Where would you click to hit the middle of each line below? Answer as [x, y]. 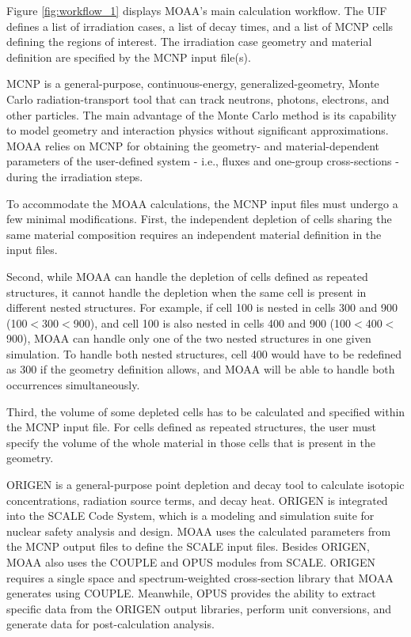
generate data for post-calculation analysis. [110, 624]
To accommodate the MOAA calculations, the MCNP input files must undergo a [202, 203]
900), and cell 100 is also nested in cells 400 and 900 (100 [212, 322]
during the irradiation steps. [75, 176]
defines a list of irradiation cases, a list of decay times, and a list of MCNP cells [200, 26]
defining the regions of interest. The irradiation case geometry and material [189, 42]
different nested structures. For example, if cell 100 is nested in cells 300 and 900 [202, 307]
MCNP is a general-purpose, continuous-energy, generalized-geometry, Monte [193, 83]
